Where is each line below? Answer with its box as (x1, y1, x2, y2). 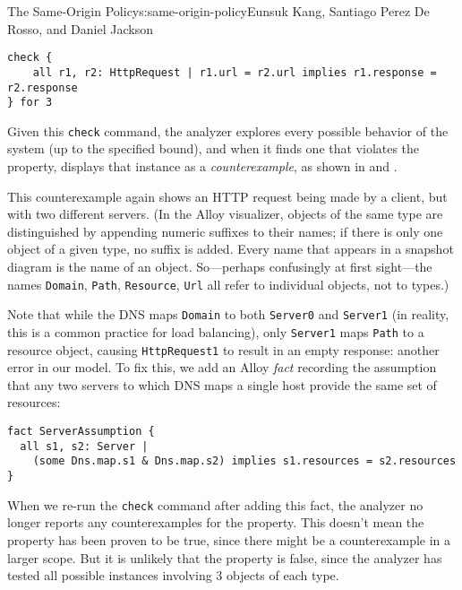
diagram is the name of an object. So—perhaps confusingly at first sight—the (7, 257, 432, 276)
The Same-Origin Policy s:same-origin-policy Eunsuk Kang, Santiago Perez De (7, 2, 430, 20)
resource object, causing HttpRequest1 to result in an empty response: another (7, 340, 440, 359)
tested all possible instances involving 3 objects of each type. (7, 566, 339, 585)
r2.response (7, 81, 78, 94)
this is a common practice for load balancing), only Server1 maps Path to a (7, 322, 424, 341)
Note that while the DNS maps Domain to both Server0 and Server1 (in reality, (7, 305, 449, 324)
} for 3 (7, 96, 53, 109)
